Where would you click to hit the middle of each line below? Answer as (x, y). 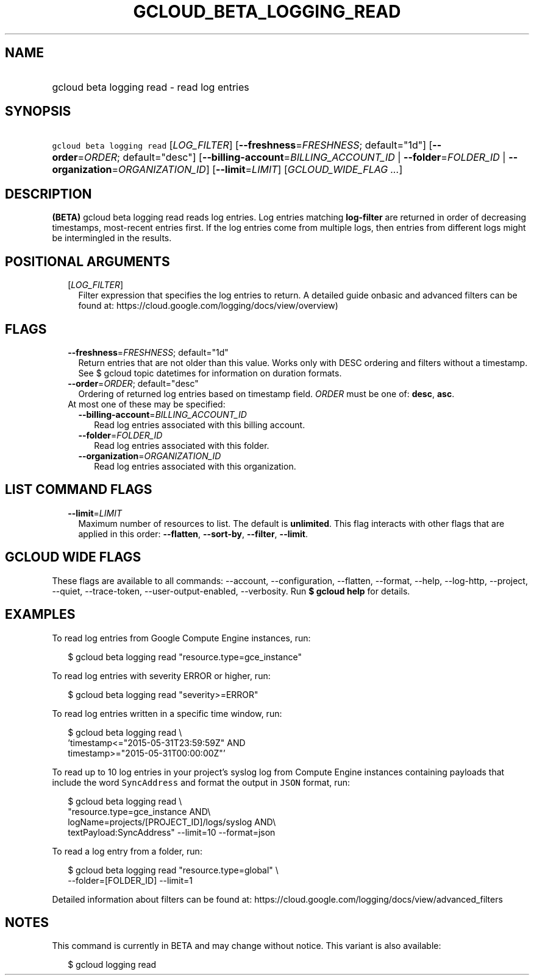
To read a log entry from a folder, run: (127, 851)
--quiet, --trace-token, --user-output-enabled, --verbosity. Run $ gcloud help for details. (231, 591)
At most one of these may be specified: (147, 404)
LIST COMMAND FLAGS (79, 490)
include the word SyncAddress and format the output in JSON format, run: (201, 782)
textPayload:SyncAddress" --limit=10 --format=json (172, 832)
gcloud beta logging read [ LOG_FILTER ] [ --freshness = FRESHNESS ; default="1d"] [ (242, 145)
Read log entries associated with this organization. (195, 466)
